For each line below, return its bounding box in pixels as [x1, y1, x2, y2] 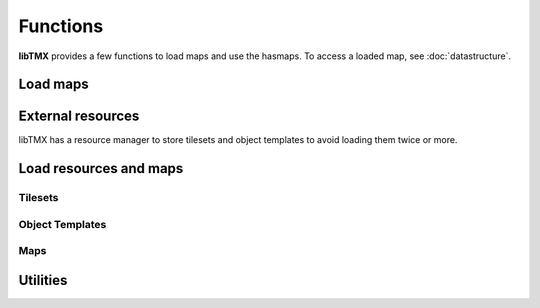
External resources [18, 108, 140, 125]
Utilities [18, 271, 68, 289]
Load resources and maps [18, 160, 184, 177]
